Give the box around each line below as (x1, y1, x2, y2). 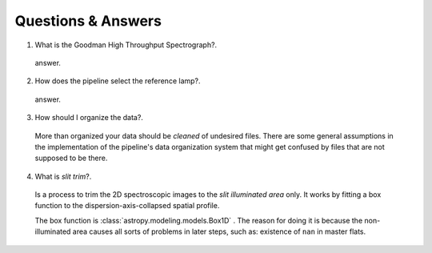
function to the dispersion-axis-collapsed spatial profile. (34, 201, 220, 211)
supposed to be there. (34, 153, 108, 163)
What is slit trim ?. (34, 171, 92, 181)
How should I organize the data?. (34, 113, 144, 122)
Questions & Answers (14, 12, 162, 30)
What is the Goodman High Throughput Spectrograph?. (34, 40, 218, 50)
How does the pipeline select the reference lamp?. (34, 76, 201, 86)
